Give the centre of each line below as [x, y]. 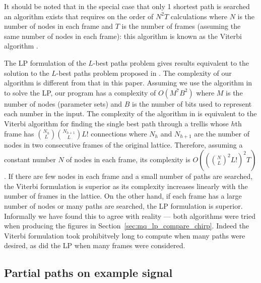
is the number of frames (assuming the [181, 26]
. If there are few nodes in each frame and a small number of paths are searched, [128, 176]
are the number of [222, 133]
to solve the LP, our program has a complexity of [80, 92]
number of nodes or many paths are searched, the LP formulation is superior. [123, 205]
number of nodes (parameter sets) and [63, 103]
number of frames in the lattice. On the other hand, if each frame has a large [123, 196]
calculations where [199, 16]
